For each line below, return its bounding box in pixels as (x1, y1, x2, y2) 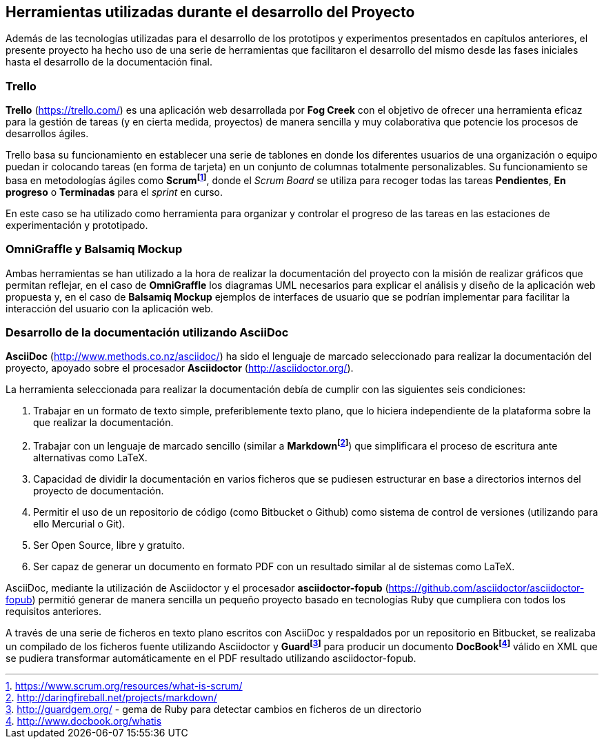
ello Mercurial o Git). (33, 517, 125, 530)
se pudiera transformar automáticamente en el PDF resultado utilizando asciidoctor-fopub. (6, 652, 416, 664)
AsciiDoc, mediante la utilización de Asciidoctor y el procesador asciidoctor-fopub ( (6, 581, 389, 594)
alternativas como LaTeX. (33, 451, 148, 463)
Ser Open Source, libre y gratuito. (33, 539, 185, 551)
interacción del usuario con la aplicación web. (6, 302, 214, 314)
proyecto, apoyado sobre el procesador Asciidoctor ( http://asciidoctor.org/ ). (6, 362, 354, 374)
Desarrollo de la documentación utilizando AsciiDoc (6, 325, 289, 339)
